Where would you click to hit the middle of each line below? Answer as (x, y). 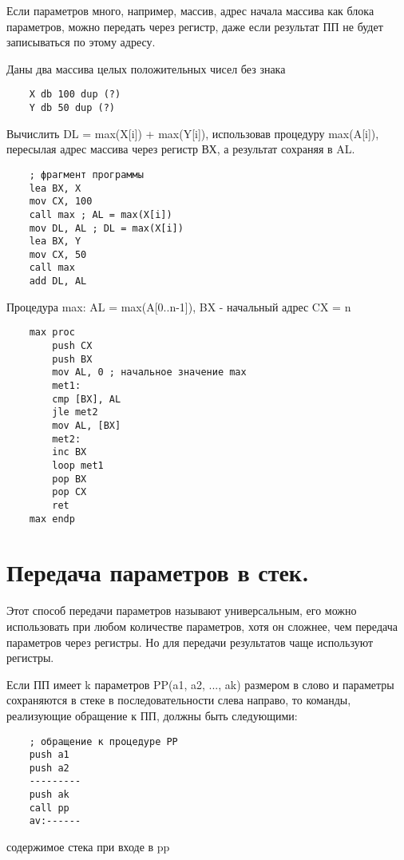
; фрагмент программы (86, 174)
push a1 (49, 755)
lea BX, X (55, 188)
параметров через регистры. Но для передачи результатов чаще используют (190, 642)
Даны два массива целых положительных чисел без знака (146, 68)
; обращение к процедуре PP (103, 741)
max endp (52, 519)
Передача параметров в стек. (158, 572)
